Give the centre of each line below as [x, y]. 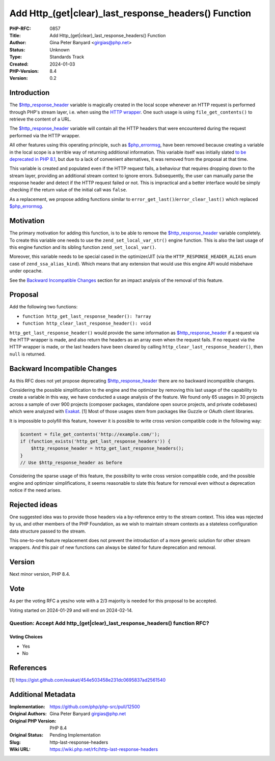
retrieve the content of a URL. [40, 119]
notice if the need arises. [35, 490]
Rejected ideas [34, 504]
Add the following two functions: [44, 307]
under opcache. [26, 271]
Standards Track [67, 57]
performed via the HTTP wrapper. [45, 135]
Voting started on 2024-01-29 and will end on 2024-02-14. [71, 610]
